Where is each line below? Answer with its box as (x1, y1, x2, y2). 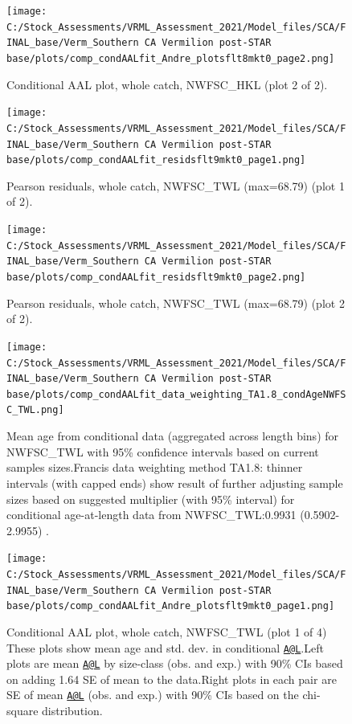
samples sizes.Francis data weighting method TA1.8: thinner (6, 459, 303, 476)
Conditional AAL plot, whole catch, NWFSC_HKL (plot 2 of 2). (6, 76, 328, 92)
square (6, 702, 39, 719)
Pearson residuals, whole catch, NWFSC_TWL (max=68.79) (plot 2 (6, 294, 345, 311)
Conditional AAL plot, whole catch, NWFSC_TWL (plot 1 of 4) (6, 623, 327, 640)
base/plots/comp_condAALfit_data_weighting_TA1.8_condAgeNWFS (6, 388, 346, 400)
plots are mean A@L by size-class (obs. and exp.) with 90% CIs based (6, 655, 343, 672)
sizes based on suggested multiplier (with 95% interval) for (6, 490, 295, 507)
